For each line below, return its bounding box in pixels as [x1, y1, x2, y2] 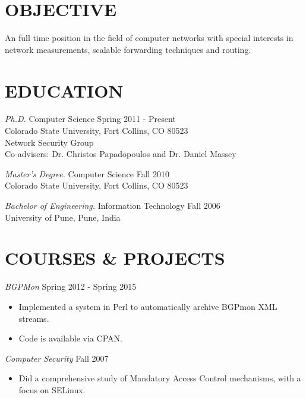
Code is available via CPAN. [18, 332, 122, 344]
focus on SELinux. [18, 383, 86, 396]
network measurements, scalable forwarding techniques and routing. [5, 43, 251, 55]
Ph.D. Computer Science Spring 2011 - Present [5, 112, 176, 125]
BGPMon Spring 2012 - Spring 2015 [5, 280, 137, 293]
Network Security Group [5, 136, 94, 148]
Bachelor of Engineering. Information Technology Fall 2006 [5, 199, 220, 211]
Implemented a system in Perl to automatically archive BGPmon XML [18, 300, 277, 312]
